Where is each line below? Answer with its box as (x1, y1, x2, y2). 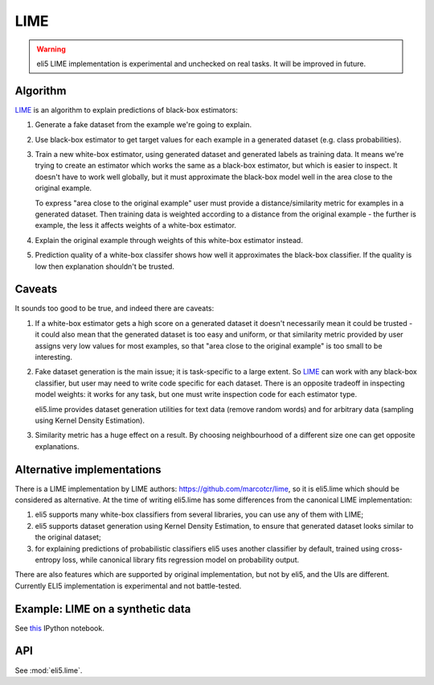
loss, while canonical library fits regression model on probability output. (62, 555, 300, 564)
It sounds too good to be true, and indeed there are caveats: (14, 303, 215, 313)
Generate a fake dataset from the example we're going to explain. (35, 120, 252, 130)
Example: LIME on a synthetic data (14, 602, 191, 616)
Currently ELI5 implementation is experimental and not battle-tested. (14, 580, 242, 591)
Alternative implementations (14, 463, 162, 477)
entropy (35, 555, 61, 564)
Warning (36, 44, 66, 54)
